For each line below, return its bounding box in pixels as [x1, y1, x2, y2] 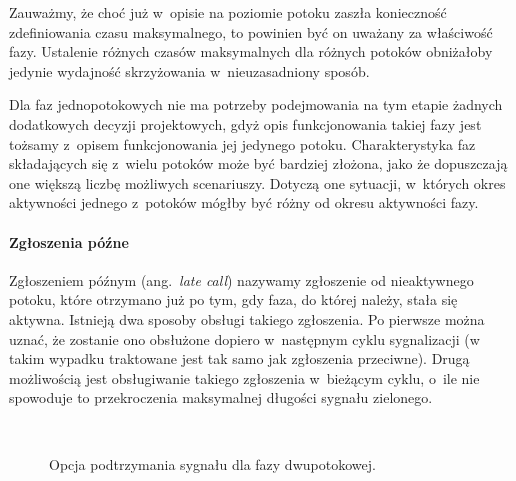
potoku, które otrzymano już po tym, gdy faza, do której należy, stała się [9, 289, 458, 310]
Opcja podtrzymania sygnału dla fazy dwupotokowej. [49, 454, 376, 475]
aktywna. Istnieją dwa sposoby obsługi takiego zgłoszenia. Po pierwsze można [9, 308, 485, 329]
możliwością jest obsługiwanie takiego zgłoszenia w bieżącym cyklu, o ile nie [9, 367, 480, 388]
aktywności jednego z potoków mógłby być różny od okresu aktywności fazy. [9, 192, 479, 213]
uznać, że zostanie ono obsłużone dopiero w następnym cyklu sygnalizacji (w [9, 328, 480, 349]
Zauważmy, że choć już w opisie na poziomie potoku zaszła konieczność [9, 2, 447, 22]
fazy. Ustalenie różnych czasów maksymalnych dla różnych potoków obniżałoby [9, 41, 493, 62]
